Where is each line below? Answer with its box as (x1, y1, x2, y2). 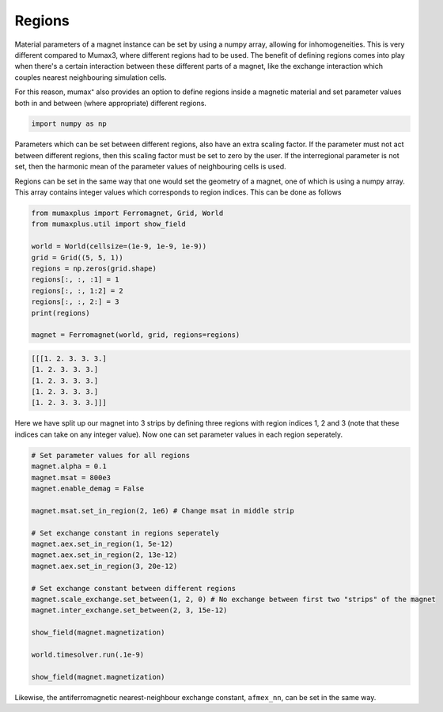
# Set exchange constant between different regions (31, 584, 237, 593)
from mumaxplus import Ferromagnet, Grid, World (31, 209, 224, 218)
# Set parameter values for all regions (31, 451, 190, 460)
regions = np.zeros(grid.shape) (31, 263, 157, 273)
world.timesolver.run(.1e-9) (31, 650, 145, 659)
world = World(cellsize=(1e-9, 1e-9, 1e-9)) (31, 242, 207, 251)
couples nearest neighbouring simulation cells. (14, 72, 167, 82)
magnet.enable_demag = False (31, 483, 145, 493)
